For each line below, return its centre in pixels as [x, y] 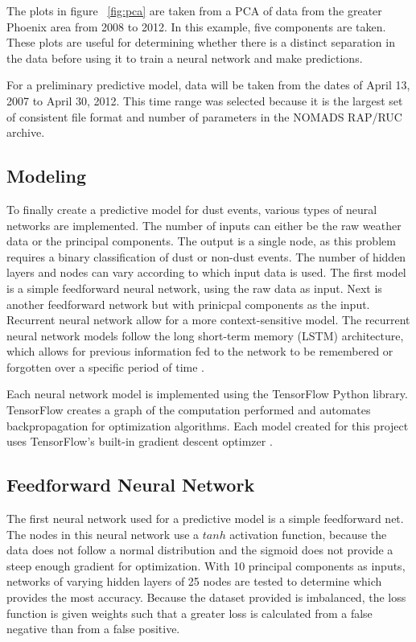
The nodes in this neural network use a [103, 534]
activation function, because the [308, 534]
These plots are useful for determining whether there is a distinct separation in [201, 42]
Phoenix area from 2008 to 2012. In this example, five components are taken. [196, 26]
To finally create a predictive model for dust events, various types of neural [192, 209]
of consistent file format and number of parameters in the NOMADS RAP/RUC [204, 116]
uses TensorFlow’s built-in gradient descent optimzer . [140, 441]
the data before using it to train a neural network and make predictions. [185, 58]
